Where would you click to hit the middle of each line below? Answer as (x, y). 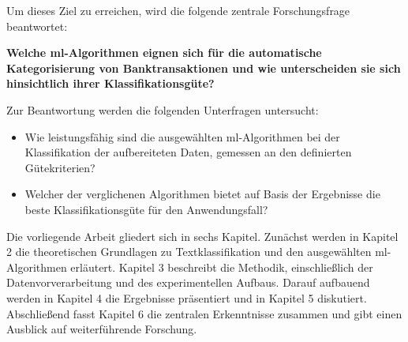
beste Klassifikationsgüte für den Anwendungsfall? (146, 209)
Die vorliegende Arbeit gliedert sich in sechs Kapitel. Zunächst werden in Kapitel (202, 236)
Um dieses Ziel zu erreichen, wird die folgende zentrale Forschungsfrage (178, 10)
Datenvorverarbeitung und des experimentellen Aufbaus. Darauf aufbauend (188, 282)
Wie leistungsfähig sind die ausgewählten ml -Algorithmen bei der (182, 136)
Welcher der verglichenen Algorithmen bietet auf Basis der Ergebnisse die (202, 194)
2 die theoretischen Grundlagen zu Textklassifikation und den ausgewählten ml (197, 252)
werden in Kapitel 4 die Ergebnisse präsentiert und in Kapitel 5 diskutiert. (187, 297)
